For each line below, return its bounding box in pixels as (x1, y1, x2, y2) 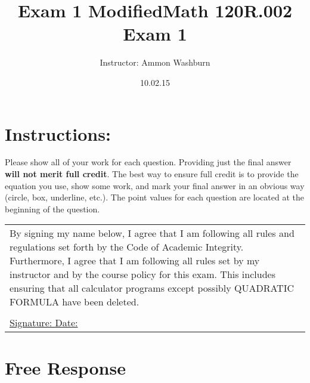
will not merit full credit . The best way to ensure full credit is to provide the (5, 168, 299, 180)
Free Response (5, 355, 126, 379)
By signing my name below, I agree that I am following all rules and (10, 226, 294, 240)
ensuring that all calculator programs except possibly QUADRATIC (10, 281, 294, 295)
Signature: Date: (10, 316, 78, 330)
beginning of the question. (5, 202, 100, 215)
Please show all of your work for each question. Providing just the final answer (5, 156, 292, 168)
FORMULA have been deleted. (10, 295, 139, 309)
